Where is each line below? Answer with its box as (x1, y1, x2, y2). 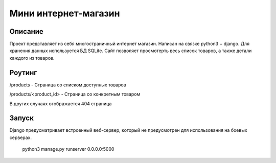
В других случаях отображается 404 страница (9, 100, 112, 107)
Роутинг (9, 68, 37, 77)
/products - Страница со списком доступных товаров (9, 82, 126, 88)
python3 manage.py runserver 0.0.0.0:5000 (22, 146, 114, 152)
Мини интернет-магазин (9, 8, 120, 19)
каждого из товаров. (9, 55, 55, 61)
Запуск (9, 114, 34, 123)
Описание (9, 27, 43, 36)
